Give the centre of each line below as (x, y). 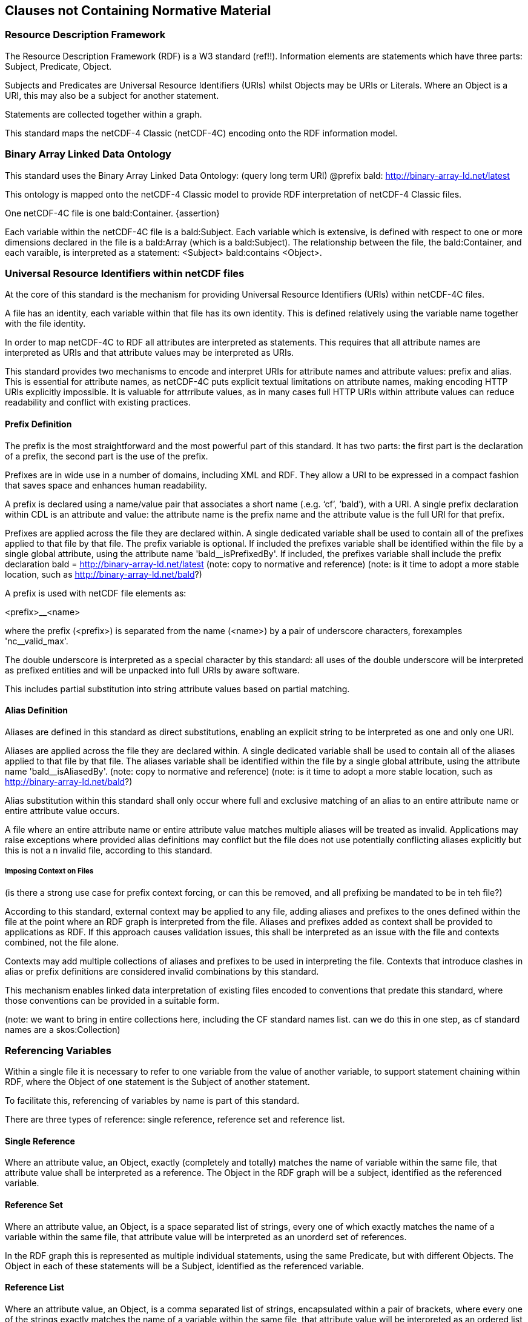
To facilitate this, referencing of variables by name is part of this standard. (152, 1101)
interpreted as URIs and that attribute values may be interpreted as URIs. (150, 353)
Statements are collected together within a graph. (104, 114)
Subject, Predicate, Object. (58, 66)
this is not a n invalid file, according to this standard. (109, 850)
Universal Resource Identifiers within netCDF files (125, 273)
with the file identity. (45, 324)
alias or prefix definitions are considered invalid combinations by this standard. (162, 971)
